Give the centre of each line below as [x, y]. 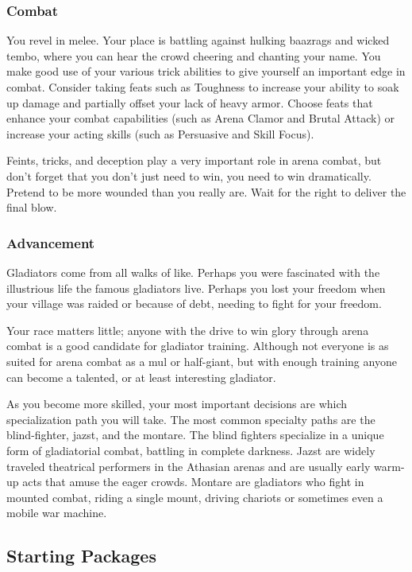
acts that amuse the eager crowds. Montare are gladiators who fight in [193, 482]
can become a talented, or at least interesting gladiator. [141, 377]
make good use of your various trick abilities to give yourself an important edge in [206, 71]
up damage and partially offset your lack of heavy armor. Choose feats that [190, 102]
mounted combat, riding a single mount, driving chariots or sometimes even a [195, 497]
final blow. [32, 207]
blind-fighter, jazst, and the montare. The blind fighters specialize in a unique [195, 435]
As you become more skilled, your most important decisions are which [177, 404]
